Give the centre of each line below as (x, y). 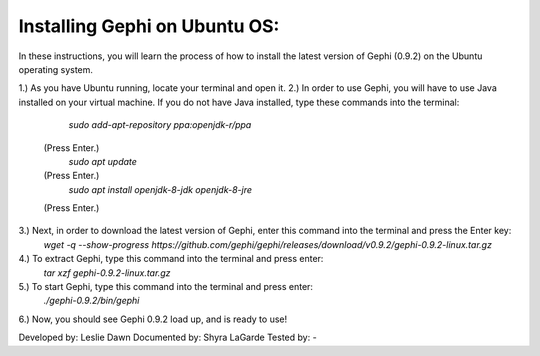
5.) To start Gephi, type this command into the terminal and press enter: (166, 287)
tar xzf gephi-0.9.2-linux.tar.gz (107, 272)
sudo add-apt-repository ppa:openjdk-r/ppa (160, 125)
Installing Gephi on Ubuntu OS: (149, 26)
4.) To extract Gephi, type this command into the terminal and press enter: (171, 259)
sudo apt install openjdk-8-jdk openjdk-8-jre (160, 189)
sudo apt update (102, 161)
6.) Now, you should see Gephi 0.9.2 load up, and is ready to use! (153, 319)
